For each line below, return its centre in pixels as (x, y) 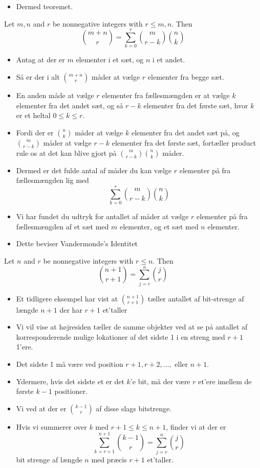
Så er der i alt (38, 76)
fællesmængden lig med (52, 180)
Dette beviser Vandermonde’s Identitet (77, 243)
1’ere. (25, 347)
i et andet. (169, 60)
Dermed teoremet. (45, 6)
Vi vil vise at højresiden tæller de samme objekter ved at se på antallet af (132, 327)
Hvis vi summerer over (51, 426)
